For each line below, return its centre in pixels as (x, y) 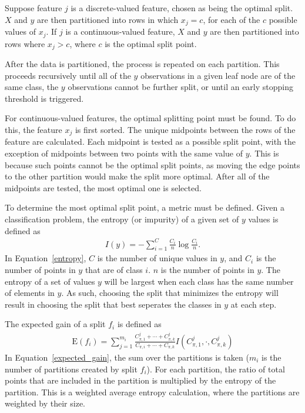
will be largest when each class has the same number (199, 281)
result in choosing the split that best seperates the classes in (113, 304)
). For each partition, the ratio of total (216, 369)
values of (20, 31)
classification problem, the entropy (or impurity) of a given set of (122, 219)
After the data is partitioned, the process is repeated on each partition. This (142, 63)
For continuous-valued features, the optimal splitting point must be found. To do (150, 118)
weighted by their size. (45, 403)
